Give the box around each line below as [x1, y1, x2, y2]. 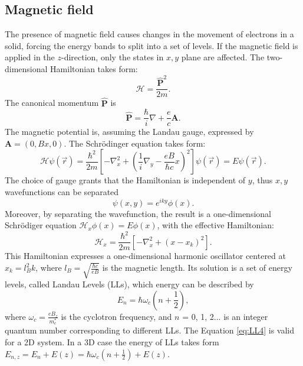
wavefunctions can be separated [5, 186, 119, 198]
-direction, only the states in [61, 51, 164, 63]
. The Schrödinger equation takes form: [64, 137, 206, 149]
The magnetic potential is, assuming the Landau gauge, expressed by [5, 125, 254, 138]
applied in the [5, 51, 55, 63]
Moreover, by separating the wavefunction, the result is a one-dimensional [5, 207, 271, 219]
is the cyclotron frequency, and [61, 310, 172, 322]
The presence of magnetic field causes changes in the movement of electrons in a [5, 28, 294, 40]
